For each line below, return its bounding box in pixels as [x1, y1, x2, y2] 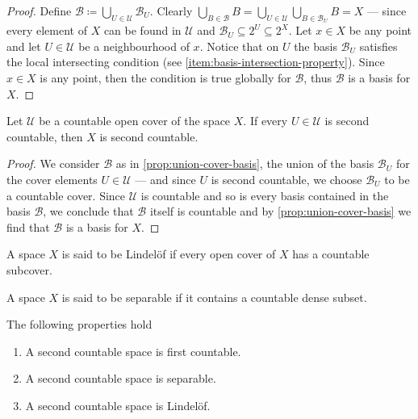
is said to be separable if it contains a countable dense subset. [61, 288, 367, 305]
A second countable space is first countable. [25, 342, 241, 359]
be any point [349, 22, 412, 39]
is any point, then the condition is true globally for [40, 69, 291, 86]
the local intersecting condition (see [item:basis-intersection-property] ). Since [6, 53, 385, 70]
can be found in [103, 22, 182, 39]
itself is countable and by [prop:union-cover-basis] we [149, 203, 412, 220]
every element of [6, 22, 87, 39]
